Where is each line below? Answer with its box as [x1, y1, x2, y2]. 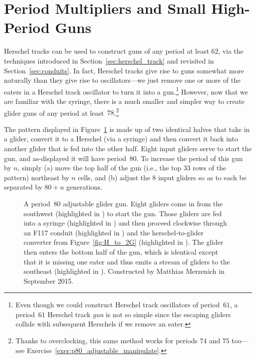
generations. [66, 182, 102, 192]
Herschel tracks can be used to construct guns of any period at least [4, 46, 209, 56]
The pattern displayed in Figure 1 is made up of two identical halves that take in [4, 124, 250, 134]
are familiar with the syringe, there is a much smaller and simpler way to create [4, 96, 245, 106]
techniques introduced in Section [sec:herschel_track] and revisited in [4, 55, 214, 65]
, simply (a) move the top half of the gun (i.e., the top [17, 163, 182, 173]
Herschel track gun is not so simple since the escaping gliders [47, 309, 231, 319]
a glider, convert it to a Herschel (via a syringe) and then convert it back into [4, 133, 238, 144]
